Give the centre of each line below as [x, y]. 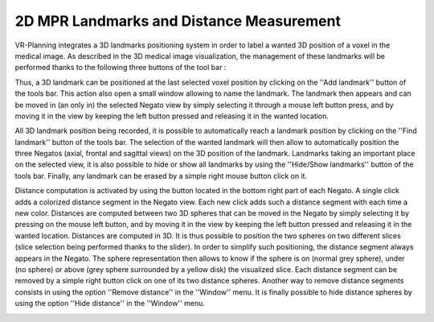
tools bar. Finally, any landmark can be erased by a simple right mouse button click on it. [161, 175]
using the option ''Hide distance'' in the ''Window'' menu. [110, 303]
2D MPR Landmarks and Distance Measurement [178, 21]
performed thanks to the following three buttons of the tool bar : [121, 68]
